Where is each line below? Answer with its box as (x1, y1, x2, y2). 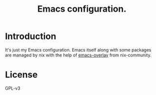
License (5, 69, 38, 80)
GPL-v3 (5, 85, 20, 91)
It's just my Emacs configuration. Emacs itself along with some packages (5, 47, 152, 53)
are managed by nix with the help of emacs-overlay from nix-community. (5, 52, 152, 58)
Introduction (5, 31, 57, 42)
